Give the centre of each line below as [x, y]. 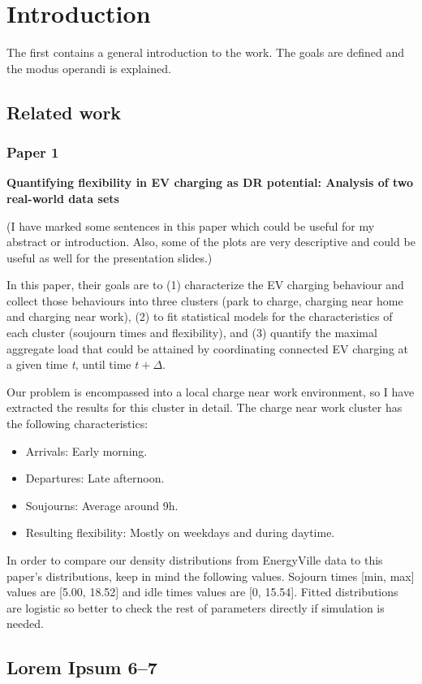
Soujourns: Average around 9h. [102, 505]
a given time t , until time [69, 364]
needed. [25, 623]
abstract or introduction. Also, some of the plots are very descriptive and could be [211, 242]
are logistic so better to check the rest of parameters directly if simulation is [196, 607]
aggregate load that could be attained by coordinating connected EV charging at [208, 348]
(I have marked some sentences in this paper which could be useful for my [191, 225]
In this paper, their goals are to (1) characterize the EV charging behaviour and [205, 285]
